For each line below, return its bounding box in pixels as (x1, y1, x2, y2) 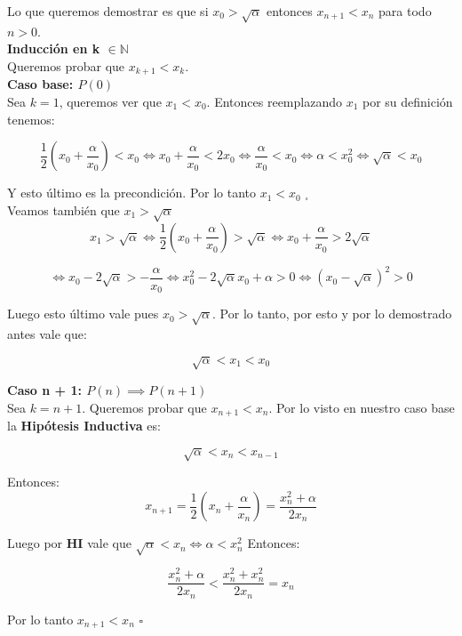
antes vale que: (7, 324, 87, 342)
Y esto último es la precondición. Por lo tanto (7, 183, 257, 202)
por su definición (362, 93, 453, 110)
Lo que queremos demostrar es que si (7, 2, 209, 20)
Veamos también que (7, 200, 120, 219)
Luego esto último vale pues (7, 304, 159, 323)
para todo (378, 2, 432, 20)
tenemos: (7, 109, 55, 128)
